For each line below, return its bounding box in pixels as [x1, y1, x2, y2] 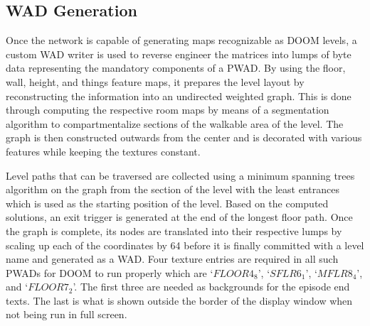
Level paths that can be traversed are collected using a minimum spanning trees [6, 168, 355, 183]
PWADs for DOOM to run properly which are [6, 265, 207, 280]
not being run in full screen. [6, 307, 127, 322]
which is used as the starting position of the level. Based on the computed [6, 195, 329, 210]
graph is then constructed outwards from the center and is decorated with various [6, 130, 362, 145]
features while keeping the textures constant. [6, 143, 201, 158]
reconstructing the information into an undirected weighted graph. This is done [6, 88, 351, 103]
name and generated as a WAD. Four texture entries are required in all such [6, 251, 339, 266]
